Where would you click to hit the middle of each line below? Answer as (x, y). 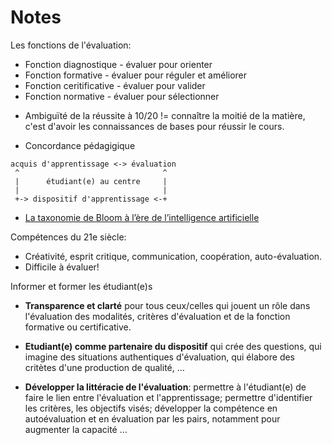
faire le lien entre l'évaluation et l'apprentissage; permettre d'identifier (168, 397)
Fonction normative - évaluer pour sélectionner (122, 96)
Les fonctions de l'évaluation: (71, 45)
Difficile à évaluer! (62, 267)
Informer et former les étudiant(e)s (81, 286)
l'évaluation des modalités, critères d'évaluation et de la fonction (157, 316)
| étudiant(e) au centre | (91, 181)
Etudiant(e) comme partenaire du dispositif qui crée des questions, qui (173, 346)
